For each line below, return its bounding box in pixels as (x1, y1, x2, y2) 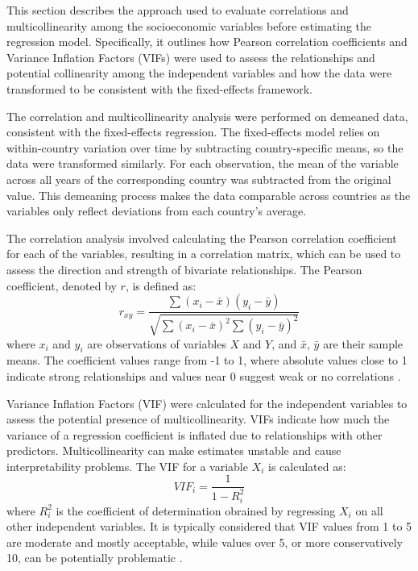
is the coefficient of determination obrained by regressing (56, 502, 336, 519)
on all (355, 502, 383, 519)
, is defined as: (125, 277, 197, 294)
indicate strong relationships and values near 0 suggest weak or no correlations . (6, 367, 401, 384)
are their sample (323, 335, 404, 352)
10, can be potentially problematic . (6, 549, 183, 566)
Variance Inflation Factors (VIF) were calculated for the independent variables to (6, 394, 408, 411)
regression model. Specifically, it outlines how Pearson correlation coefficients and (6, 33, 408, 50)
